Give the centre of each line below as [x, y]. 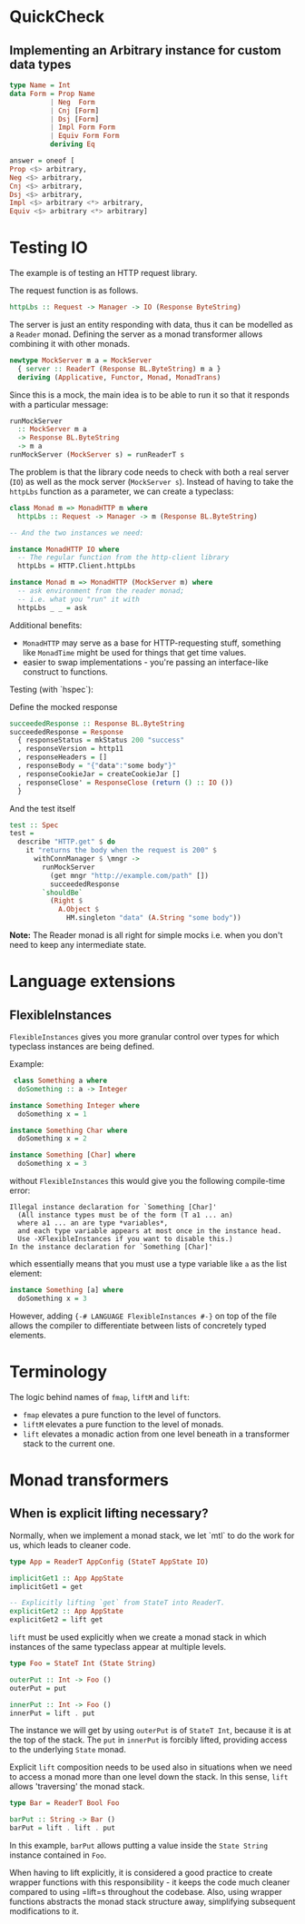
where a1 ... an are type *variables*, [93, 1223]
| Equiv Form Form [84, 136]
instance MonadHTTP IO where [64, 549]
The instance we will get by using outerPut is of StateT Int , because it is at [151, 1731]
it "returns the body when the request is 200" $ [122, 851]
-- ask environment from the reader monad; [101, 591]
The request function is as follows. [74, 291]
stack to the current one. [69, 1443]
